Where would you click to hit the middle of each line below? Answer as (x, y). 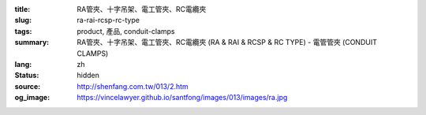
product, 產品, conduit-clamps (126, 31)
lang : (23, 64)
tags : (23, 31)
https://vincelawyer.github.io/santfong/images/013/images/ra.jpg (182, 98)
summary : (32, 43)
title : (22, 9)
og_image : (32, 98)
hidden (88, 76)
